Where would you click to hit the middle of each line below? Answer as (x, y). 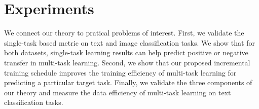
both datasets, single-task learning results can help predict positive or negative (126, 52)
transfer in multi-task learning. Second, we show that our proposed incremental (127, 62)
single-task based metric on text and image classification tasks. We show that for (129, 42)
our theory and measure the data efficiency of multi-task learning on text (118, 92)
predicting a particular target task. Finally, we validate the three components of (128, 82)
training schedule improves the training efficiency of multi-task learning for (120, 72)
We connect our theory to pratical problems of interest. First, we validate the (124, 33)
